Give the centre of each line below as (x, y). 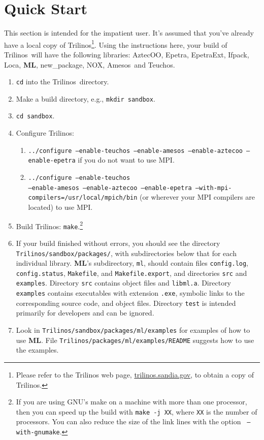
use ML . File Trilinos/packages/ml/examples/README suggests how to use (135, 340)
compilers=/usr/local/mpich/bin (83, 198)
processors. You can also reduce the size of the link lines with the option (128, 421)
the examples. (37, 350)
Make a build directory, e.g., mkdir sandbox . (86, 98)
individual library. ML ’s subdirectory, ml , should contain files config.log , (132, 263)
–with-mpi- (213, 188)
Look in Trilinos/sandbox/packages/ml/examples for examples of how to (133, 330)
